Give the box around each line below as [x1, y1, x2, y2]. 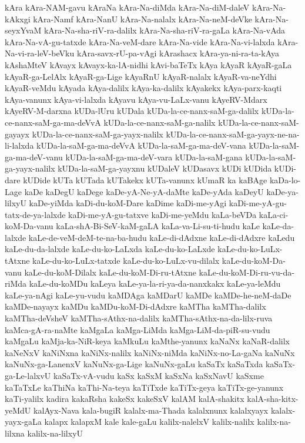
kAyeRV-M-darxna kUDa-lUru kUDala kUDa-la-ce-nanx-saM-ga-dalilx [5, 105, 259, 117]
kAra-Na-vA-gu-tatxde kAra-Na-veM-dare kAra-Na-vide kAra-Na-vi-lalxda [5, 35, 275, 48]
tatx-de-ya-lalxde [5, 208, 66, 220]
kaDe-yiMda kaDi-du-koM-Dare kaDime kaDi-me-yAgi [29, 197, 227, 209]
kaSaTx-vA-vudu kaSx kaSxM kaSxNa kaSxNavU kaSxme [53, 370, 264, 381]
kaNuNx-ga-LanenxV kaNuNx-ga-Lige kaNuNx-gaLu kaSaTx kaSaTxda [5, 358, 263, 370]
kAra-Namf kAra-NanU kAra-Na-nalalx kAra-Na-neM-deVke [33, 12, 252, 25]
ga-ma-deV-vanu [5, 150, 63, 163]
